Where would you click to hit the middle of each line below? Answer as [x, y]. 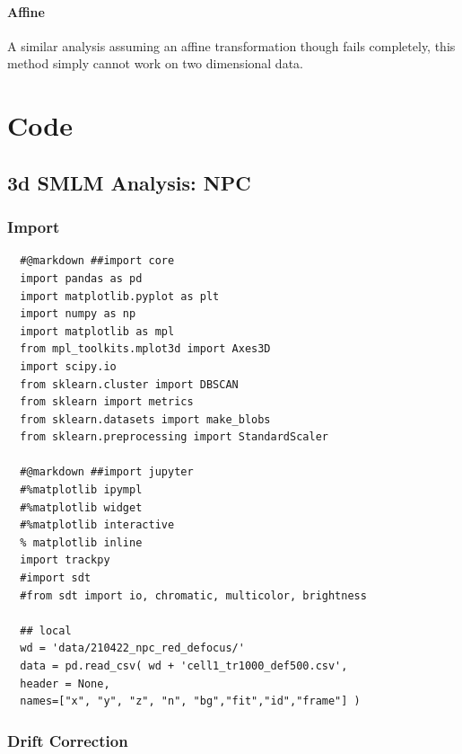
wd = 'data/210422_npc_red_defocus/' [132, 648]
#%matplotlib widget [81, 507]
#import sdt [56, 578]
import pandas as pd [81, 278]
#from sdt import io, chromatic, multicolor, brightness [193, 595]
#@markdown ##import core [97, 261]
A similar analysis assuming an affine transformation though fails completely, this [231, 45]
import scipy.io [68, 366]
